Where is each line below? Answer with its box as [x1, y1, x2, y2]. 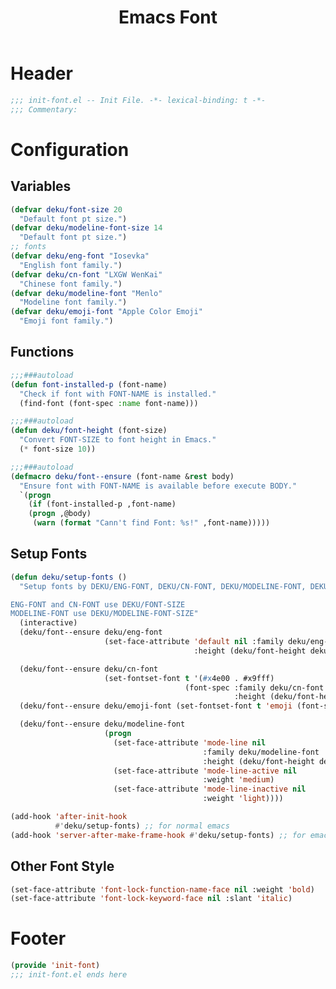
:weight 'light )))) [202, 794, 284, 804]
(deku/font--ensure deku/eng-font [19, 627, 163, 638]
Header [10, 62, 73, 85]
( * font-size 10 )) [19, 444, 97, 454]
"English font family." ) [19, 260, 123, 270]
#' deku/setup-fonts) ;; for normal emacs [54, 821, 230, 831]
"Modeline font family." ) [19, 297, 128, 308]
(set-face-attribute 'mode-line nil [113, 737, 267, 748]
